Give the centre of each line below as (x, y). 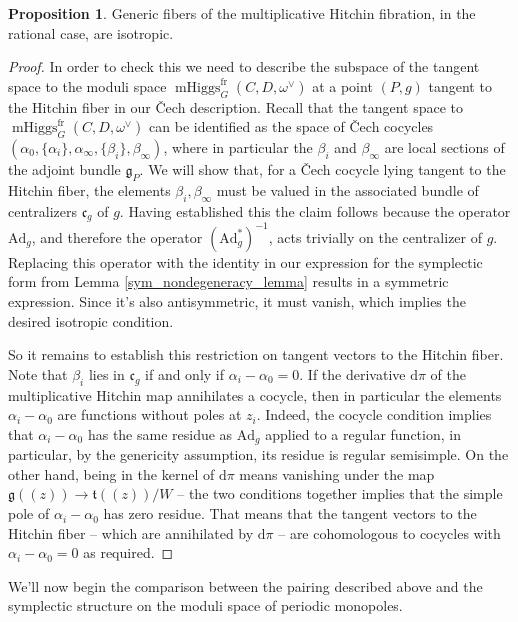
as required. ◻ (128, 552)
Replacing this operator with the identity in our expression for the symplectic (245, 261)
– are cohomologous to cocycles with (389, 532)
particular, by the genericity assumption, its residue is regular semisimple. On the (258, 454)
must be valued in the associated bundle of (347, 189)
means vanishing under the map (337, 473)
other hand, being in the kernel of (111, 473)
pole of (29, 513)
